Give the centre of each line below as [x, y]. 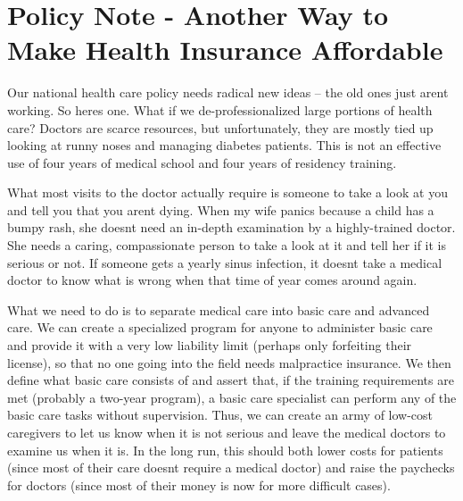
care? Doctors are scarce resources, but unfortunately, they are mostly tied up [220, 127]
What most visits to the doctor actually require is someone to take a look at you [227, 192]
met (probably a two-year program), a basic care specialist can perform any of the [232, 397]
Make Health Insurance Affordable [225, 50]
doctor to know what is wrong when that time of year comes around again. [212, 280]
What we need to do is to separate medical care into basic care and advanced [219, 309]
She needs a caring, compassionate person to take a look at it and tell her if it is [227, 245]
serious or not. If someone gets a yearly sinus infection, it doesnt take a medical [225, 262]
